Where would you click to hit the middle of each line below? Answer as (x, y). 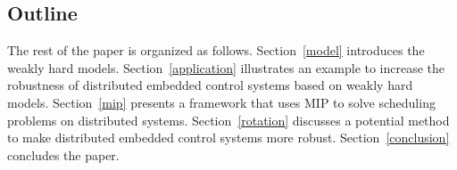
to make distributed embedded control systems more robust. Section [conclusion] (228, 138)
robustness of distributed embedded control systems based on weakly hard (210, 85)
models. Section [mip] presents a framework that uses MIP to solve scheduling (221, 102)
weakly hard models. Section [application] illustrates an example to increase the (226, 67)
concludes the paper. (63, 154)
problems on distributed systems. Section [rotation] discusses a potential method (228, 120)
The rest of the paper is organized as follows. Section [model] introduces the (216, 50)
